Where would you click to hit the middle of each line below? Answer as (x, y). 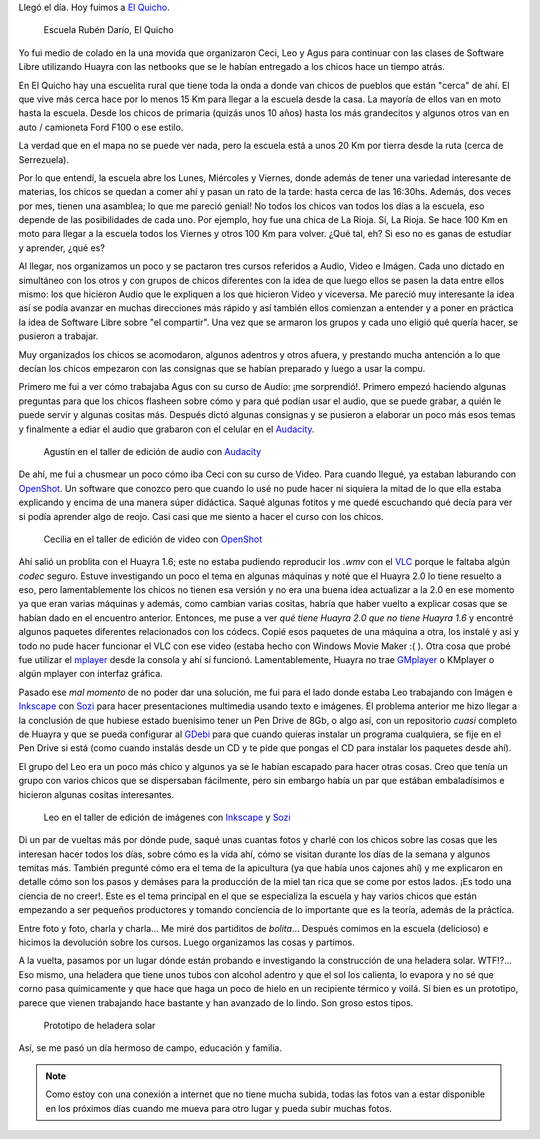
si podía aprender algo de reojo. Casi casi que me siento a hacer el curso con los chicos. (201, 516)
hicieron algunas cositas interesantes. (96, 794)
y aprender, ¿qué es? (61, 247)
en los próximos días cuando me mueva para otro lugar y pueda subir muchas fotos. (218, 1108)
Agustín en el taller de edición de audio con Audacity (152, 451)
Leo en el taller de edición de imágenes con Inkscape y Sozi (167, 817)
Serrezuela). (44, 159)
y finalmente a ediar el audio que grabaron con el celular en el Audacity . (166, 429)
